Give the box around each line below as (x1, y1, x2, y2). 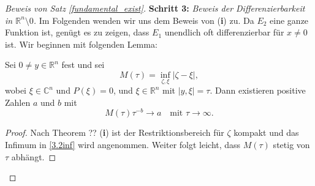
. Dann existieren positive (210, 84, 306, 97)
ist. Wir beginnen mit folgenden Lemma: (5, 37, 157, 50)
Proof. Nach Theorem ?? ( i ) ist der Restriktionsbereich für (5, 126, 224, 139)
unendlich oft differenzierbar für (164, 26, 284, 39)
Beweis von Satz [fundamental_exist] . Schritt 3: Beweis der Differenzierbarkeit (5, 2, 305, 14)
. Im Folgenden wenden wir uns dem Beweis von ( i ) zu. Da (33, 13, 254, 26)
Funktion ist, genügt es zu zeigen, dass (5, 26, 150, 39)
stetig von (273, 138, 310, 151)
